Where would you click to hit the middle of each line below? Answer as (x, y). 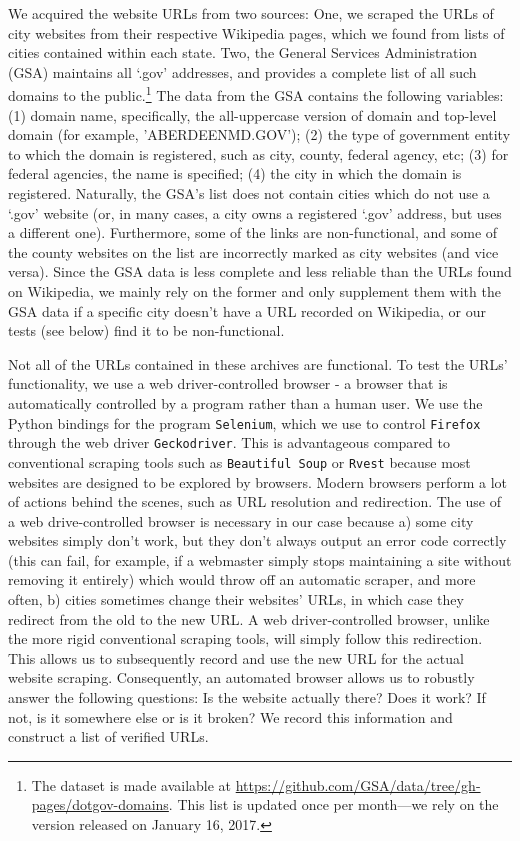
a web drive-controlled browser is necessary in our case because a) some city (241, 520)
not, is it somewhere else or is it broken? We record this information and (230, 716)
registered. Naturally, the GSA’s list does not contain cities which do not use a (249, 193)
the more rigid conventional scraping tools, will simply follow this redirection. (245, 638)
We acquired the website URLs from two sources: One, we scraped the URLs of (251, 13)
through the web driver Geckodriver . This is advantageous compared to (229, 442)
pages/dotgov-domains (100, 804)
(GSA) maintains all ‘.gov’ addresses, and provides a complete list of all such (242, 71)
